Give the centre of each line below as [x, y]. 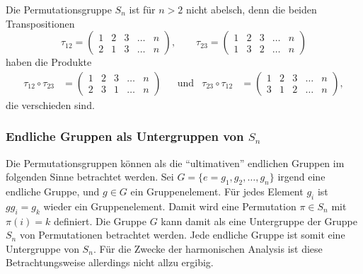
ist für [142, 9]
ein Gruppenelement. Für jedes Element [217, 192]
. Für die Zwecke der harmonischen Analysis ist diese [208, 248]
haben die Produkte [49, 62]
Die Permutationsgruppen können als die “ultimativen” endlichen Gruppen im [175, 162]
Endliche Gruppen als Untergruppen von [125, 136]
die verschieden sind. [50, 104]
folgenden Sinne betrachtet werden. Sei [90, 177]
